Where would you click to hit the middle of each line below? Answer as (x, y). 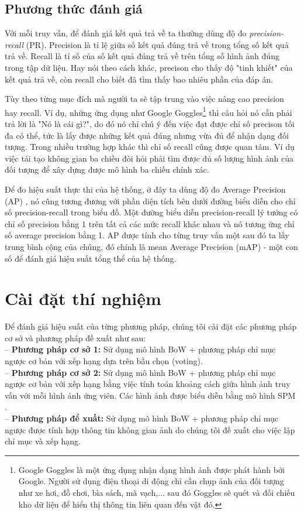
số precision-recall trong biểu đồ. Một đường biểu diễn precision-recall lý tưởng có (151, 212)
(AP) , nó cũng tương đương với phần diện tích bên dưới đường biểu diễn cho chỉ (150, 201)
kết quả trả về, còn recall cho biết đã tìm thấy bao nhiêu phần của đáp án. (139, 79)
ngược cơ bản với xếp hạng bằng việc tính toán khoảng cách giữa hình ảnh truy (148, 384)
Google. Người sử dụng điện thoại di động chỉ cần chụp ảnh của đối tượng (151, 481)
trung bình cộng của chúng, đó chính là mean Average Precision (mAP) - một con (151, 246)
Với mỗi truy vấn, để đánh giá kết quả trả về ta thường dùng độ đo (126, 33)
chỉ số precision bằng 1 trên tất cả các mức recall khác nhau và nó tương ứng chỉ (150, 223)
